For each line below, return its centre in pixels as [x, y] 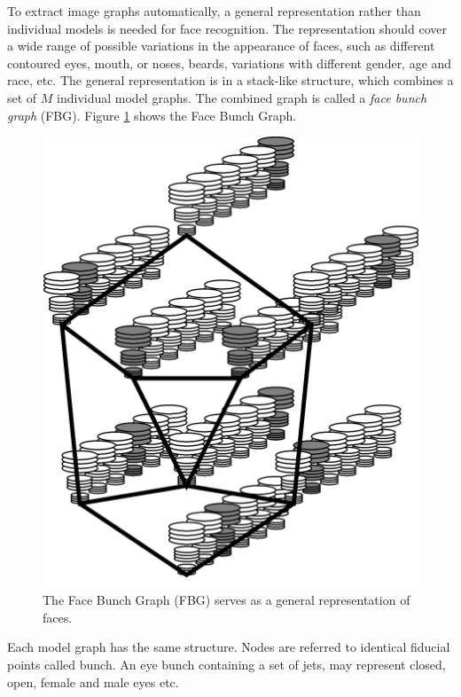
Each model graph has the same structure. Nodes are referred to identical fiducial [229, 647]
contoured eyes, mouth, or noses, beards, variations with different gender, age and [230, 63]
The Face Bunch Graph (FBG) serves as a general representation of [227, 600]
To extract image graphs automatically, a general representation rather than [214, 11]
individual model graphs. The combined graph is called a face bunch [242, 97]
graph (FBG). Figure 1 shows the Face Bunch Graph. [152, 115]
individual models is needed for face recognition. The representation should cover [227, 28]
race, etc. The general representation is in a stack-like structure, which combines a [230, 80]
